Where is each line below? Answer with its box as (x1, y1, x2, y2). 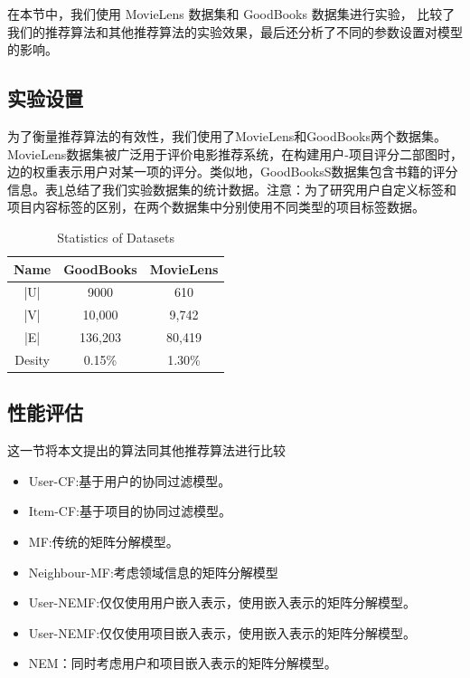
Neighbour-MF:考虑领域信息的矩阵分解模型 (28, 562, 278, 581)
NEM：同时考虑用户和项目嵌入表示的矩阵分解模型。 (28, 654, 337, 673)
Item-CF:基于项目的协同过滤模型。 (28, 501, 231, 520)
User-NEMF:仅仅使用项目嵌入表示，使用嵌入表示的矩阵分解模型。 (28, 623, 417, 642)
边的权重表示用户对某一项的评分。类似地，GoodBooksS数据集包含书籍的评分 (7, 162, 458, 181)
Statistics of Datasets (57, 227, 174, 246)
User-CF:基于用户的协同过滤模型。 (28, 471, 231, 490)
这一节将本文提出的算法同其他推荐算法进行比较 (7, 441, 286, 460)
